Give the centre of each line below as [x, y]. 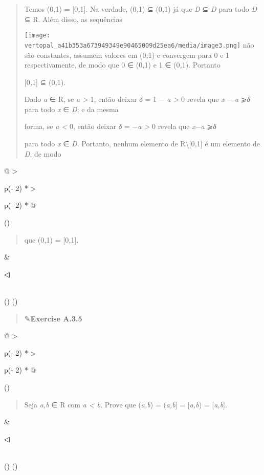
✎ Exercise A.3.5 [53, 318]
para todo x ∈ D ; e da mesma [71, 109]
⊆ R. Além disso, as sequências [73, 19]
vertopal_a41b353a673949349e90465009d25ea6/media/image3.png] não [139, 44]
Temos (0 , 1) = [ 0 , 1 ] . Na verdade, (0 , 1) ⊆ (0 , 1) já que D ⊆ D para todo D [140, 9]
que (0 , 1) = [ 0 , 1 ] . [51, 239]
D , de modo [43, 153]
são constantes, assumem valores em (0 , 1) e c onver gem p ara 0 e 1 [127, 55]
